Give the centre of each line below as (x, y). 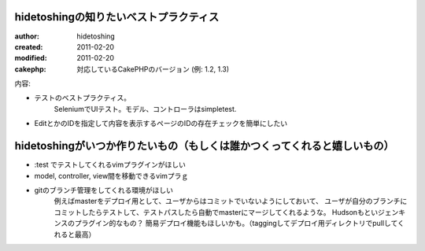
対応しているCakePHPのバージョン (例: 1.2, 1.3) (153, 69)
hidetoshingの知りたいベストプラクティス (117, 17)
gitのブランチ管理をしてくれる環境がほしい (103, 190)
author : (27, 36)
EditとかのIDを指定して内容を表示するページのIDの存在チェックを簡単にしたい (161, 124)
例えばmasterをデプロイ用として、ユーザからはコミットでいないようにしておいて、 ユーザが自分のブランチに (231, 201)
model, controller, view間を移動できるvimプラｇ (111, 175)
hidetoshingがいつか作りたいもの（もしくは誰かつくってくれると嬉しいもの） (205, 146)
